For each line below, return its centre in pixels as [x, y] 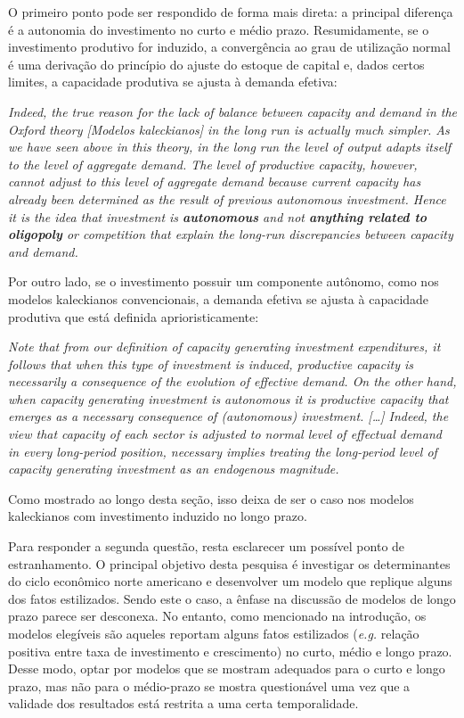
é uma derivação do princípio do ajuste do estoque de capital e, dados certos [216, 64]
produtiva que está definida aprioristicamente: [134, 316]
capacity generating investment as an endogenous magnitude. [174, 469]
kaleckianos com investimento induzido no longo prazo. [158, 516]
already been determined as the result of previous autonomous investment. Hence [227, 198]
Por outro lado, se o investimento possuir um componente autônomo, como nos [224, 281]
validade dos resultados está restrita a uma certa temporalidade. [183, 703]
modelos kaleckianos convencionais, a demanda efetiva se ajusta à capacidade [219, 298]
